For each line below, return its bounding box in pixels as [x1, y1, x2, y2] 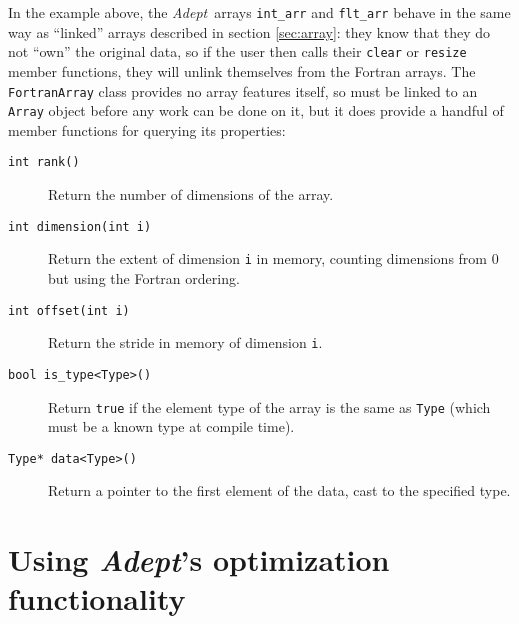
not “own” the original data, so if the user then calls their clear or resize [8, 41, 467, 62]
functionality [8, 578, 186, 619]
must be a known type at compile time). [48, 416, 295, 437]
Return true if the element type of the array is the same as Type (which [48, 396, 491, 417]
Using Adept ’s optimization [8, 539, 390, 581]
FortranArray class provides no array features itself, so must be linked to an [8, 80, 478, 101]
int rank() [8, 155, 80, 170]
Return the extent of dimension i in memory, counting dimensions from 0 [48, 248, 499, 269]
